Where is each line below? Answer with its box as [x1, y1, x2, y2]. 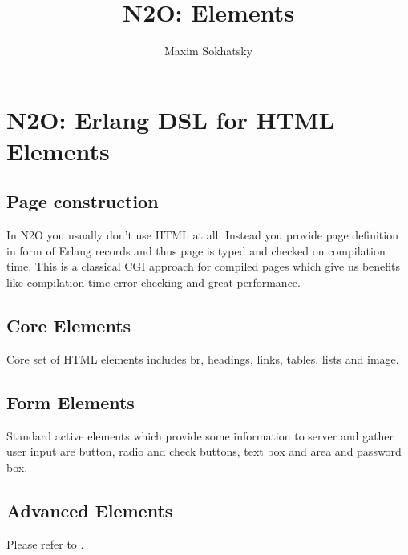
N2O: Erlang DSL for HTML [6, 103, 335, 135]
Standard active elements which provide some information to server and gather [6, 427, 394, 444]
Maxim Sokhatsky [164, 42, 253, 59]
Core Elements [6, 313, 131, 338]
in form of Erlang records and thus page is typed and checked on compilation [6, 242, 386, 259]
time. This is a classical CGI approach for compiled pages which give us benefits [6, 258, 401, 275]
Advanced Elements [6, 497, 173, 522]
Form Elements [6, 389, 135, 414]
